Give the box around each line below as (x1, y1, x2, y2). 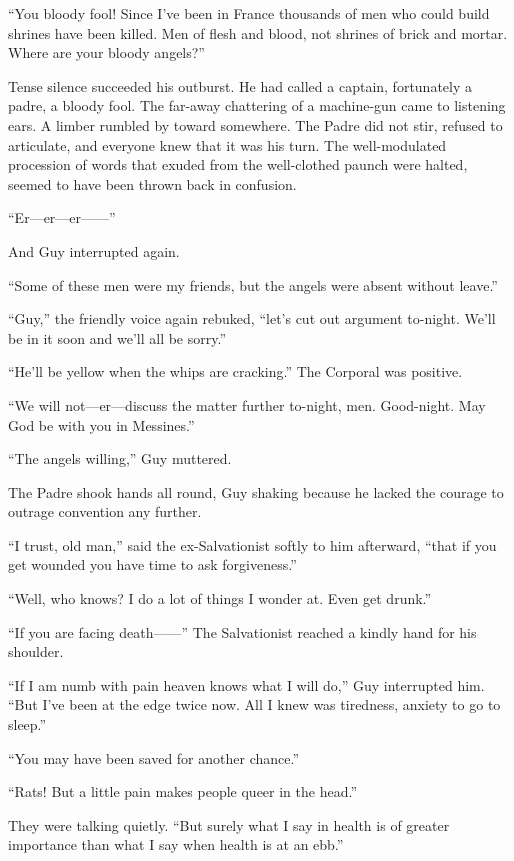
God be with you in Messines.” (8, 414, 195, 435)
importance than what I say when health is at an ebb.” (8, 834, 344, 855)
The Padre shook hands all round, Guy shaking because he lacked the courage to (8, 481, 504, 502)
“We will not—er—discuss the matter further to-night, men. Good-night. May (8, 394, 486, 415)
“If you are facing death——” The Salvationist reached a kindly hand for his (8, 621, 477, 642)
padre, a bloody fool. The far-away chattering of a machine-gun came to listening (8, 95, 506, 116)
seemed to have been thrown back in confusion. (8, 173, 297, 194)
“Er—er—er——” (8, 207, 116, 228)
